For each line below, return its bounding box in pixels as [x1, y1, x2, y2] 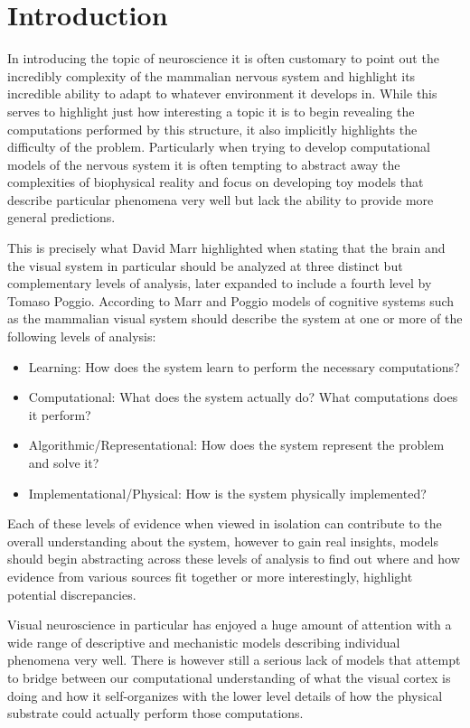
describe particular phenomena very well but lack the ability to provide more [7, 190, 434, 209]
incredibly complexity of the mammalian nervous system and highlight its [7, 66, 416, 85]
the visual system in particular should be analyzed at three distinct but [7, 256, 403, 275]
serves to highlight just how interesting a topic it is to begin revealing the [7, 101, 415, 120]
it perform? [28, 405, 91, 424]
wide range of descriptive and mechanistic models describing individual [7, 632, 400, 651]
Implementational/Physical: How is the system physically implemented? [28, 483, 427, 502]
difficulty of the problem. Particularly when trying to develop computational [7, 137, 430, 156]
